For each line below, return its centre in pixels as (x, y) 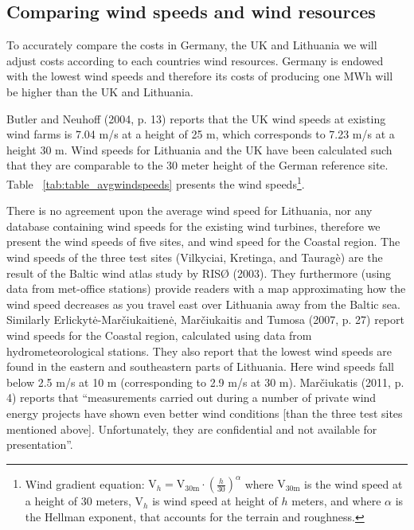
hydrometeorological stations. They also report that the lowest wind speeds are (199, 351)
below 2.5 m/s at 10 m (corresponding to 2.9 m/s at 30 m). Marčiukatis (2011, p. (205, 382)
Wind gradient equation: (85, 483)
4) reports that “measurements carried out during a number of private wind (191, 397)
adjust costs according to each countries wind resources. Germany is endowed (195, 60)
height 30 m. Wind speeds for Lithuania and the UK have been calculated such (199, 149)
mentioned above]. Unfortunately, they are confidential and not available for (192, 429)
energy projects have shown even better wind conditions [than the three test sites (205, 413)
